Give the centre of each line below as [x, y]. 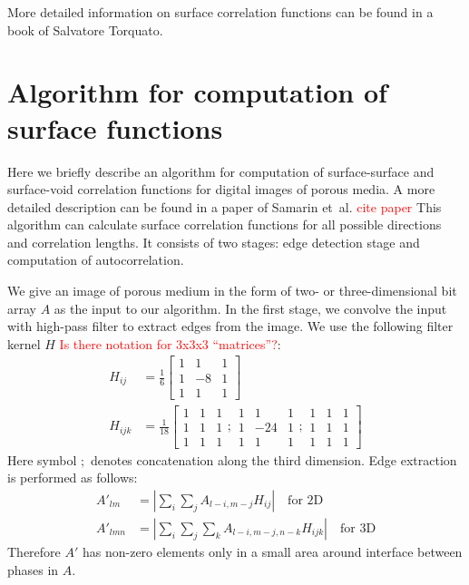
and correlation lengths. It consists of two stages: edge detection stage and [214, 242]
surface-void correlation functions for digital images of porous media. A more [221, 189]
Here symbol [42, 459]
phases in [33, 569]
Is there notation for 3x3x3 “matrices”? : [170, 343]
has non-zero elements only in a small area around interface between [272, 551]
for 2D [306, 500]
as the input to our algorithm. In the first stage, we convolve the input [250, 308]
